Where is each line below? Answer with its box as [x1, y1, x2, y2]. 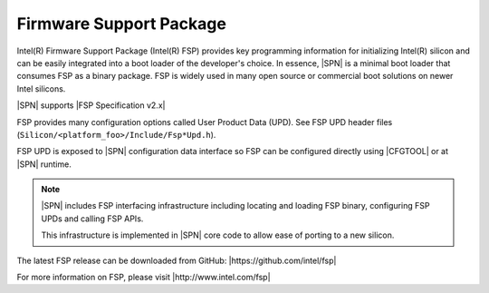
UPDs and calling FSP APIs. [41, 213, 144, 224]
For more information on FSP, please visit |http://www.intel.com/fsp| [16, 272, 271, 283]
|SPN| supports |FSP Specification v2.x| [16, 100, 166, 111]
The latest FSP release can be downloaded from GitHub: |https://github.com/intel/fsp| [16, 255, 337, 266]
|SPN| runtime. [16, 159, 72, 170]
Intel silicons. [16, 83, 66, 94]
